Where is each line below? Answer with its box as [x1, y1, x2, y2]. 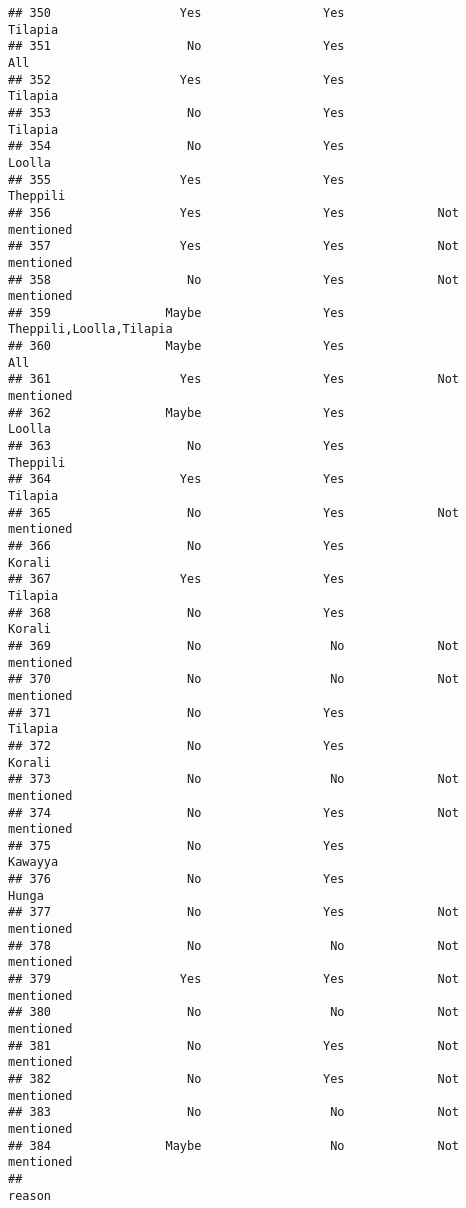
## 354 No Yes [8, 139, 345, 154]
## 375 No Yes [8, 838, 345, 853]
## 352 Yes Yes [8, 72, 345, 87]
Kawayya [8, 855, 59, 870]
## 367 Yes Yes [8, 572, 345, 587]
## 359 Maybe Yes [8, 305, 345, 320]
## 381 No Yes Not [8, 1038, 460, 1053]
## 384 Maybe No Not [8, 1138, 460, 1153]
